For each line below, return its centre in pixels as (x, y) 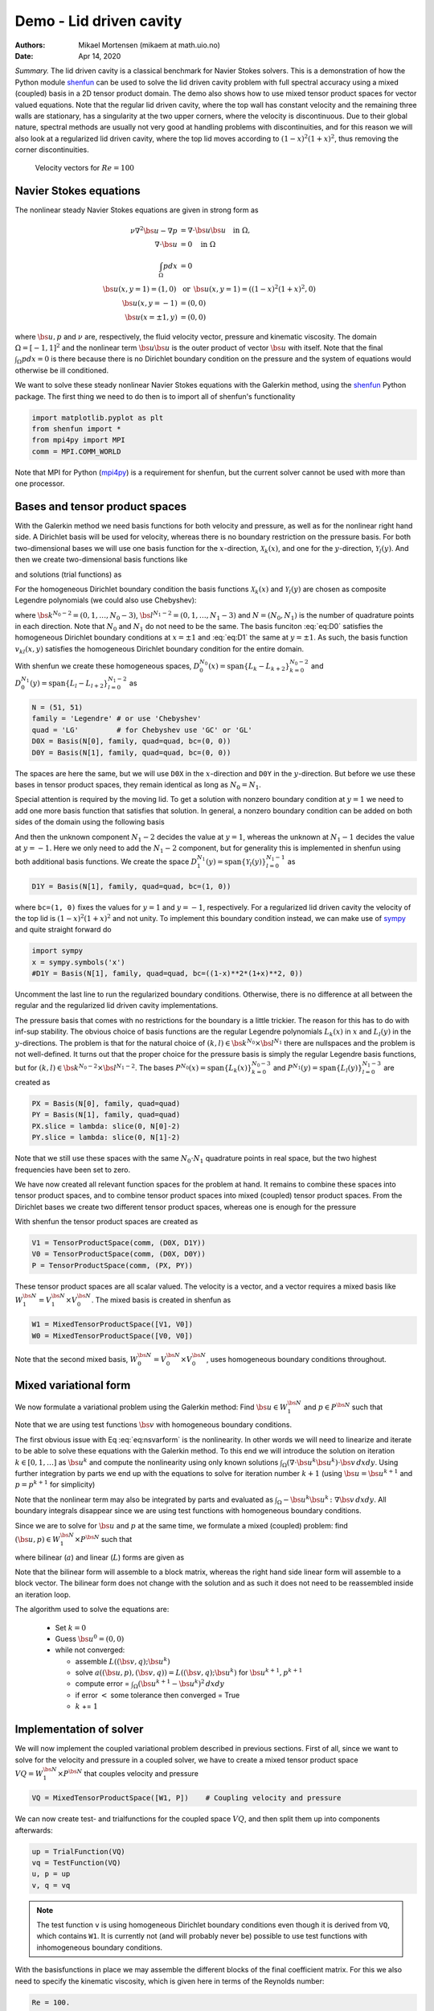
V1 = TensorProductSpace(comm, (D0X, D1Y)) (119, 1243)
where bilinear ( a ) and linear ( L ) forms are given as (100, 1557)
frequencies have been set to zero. (73, 1170)
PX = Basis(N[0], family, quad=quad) (106, 1103)
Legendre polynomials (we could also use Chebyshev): (106, 600)
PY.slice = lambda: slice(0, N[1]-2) (106, 1137)
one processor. (40, 483)
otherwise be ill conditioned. (61, 370)
